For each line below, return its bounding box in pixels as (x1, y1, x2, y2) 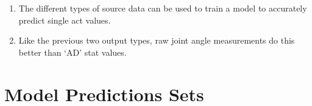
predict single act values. (18, 13, 111, 26)
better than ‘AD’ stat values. (18, 45, 127, 58)
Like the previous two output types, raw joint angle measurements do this (18, 34, 295, 47)
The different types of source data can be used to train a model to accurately (18, 2, 307, 14)
